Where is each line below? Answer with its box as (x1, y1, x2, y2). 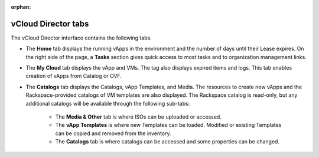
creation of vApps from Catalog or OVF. (25, 73, 122, 80)
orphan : (11, 4, 31, 10)
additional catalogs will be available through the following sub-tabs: (25, 100, 190, 107)
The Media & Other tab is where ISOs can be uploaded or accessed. (55, 113, 222, 120)
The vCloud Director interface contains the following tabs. (11, 34, 152, 41)
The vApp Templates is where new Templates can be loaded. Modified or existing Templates (55, 122, 282, 129)
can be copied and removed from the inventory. (55, 130, 171, 137)
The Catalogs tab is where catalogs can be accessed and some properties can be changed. (55, 138, 280, 145)
